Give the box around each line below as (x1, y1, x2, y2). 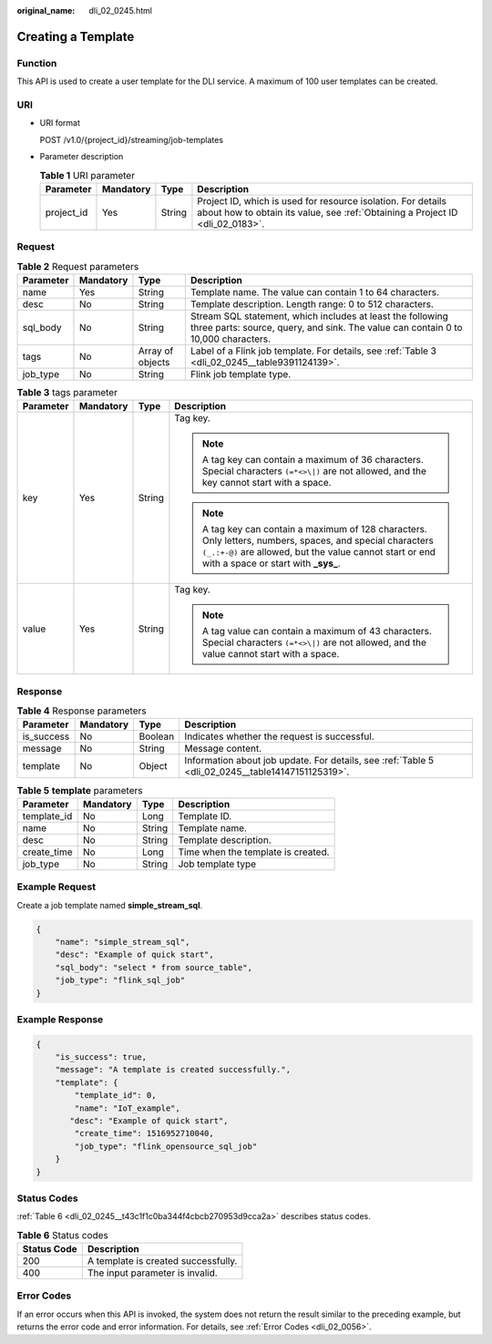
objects (138, 355, 170, 368)
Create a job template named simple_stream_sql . (16, 899, 203, 910)
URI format (39, 118, 81, 128)
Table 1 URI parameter (39, 169, 136, 181)
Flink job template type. (190, 367, 292, 380)
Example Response (16, 1012, 104, 1025)
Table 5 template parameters (16, 784, 143, 796)
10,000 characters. (190, 333, 272, 345)
